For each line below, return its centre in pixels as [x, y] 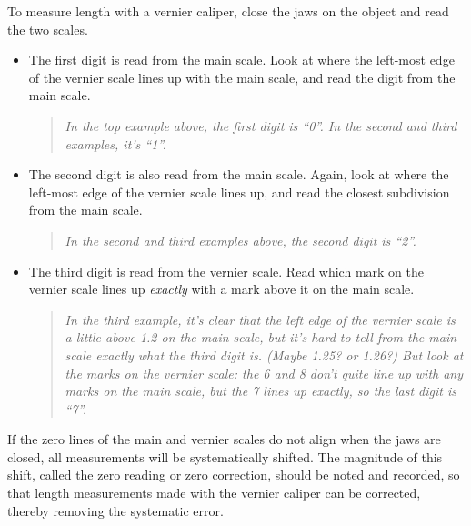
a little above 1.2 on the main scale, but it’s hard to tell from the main [261, 337]
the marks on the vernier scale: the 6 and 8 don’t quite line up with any [264, 373]
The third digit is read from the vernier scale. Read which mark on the [226, 271]
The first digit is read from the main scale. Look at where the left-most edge [241, 60]
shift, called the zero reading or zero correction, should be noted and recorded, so [234, 475]
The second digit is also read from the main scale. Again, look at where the [239, 174]
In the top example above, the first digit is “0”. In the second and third [261, 125]
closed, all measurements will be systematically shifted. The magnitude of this [225, 456]
